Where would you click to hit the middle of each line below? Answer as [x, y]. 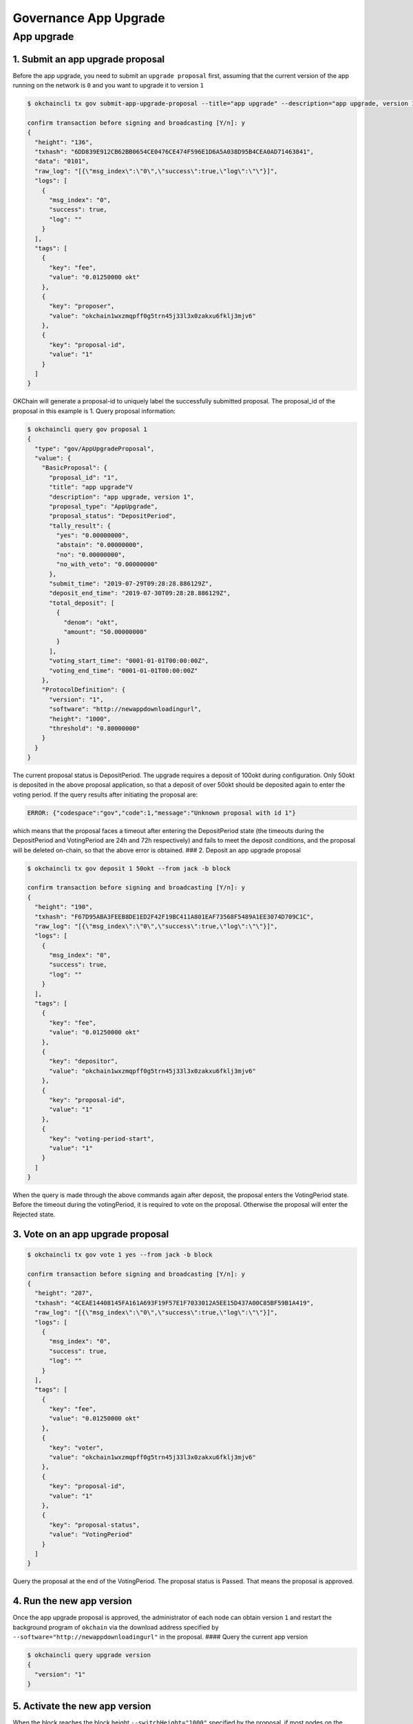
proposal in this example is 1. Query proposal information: [94, 411]
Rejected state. [34, 1214]
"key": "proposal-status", [95, 1525]
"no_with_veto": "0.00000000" [107, 564]
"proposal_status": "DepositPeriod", [113, 516]
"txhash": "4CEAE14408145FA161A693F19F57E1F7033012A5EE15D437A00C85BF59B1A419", [174, 1303]
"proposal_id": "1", [84, 477]
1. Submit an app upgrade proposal [89, 59]
